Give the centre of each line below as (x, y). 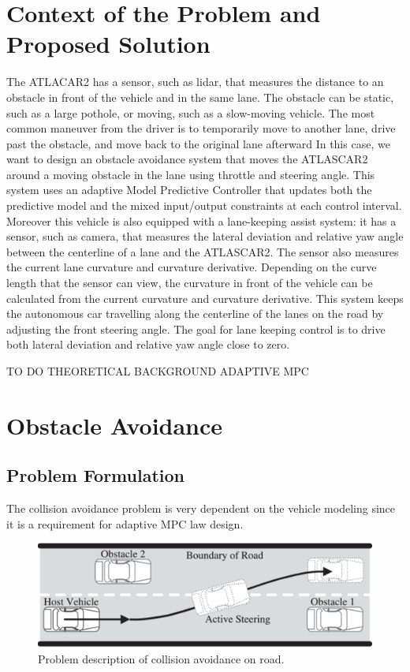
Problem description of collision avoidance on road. (161, 658)
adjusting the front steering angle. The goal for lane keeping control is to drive (196, 329)
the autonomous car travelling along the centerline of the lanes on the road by (195, 314)
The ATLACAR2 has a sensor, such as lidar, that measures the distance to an (195, 82)
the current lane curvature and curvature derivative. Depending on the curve (192, 267)
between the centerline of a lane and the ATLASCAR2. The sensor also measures (203, 251)
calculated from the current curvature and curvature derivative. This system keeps (205, 298)
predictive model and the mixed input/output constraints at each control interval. (204, 205)
